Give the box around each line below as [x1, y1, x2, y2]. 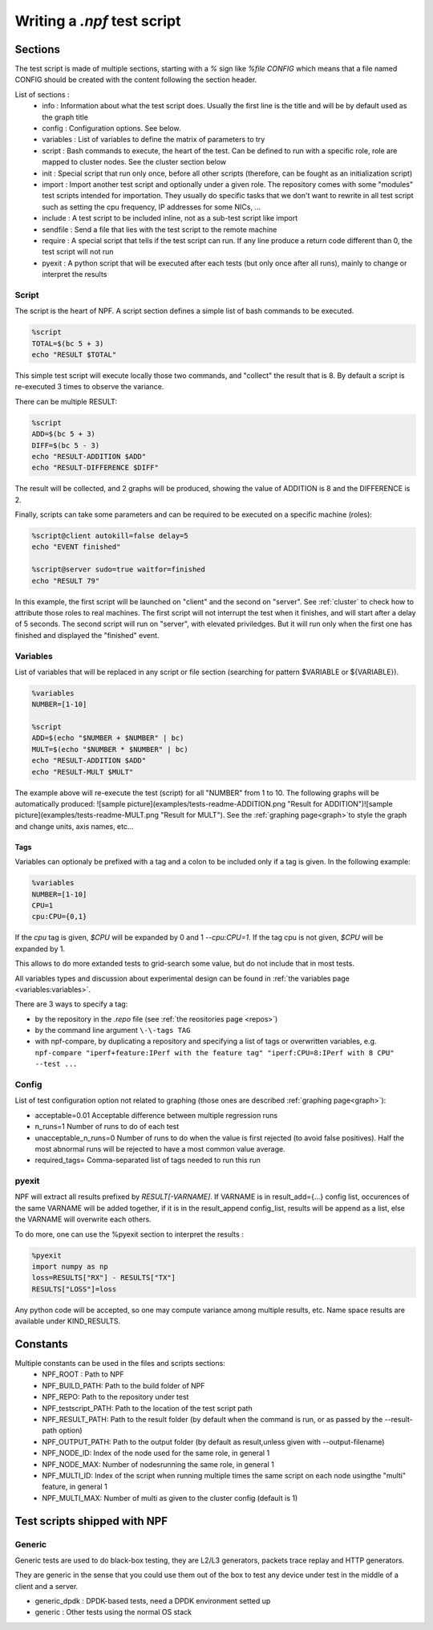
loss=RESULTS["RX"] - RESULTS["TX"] [31, 1273, 176, 1282]
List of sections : [14, 89, 70, 100]
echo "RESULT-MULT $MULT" [31, 767, 134, 776]
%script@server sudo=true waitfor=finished [31, 565, 206, 574]
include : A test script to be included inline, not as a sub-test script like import [42, 213, 298, 223]
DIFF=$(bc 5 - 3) [31, 441, 100, 449]
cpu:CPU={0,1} [31, 912, 87, 921]
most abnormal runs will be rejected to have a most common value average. [34, 1144, 285, 1153]
